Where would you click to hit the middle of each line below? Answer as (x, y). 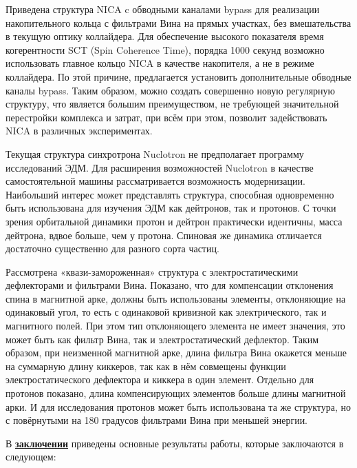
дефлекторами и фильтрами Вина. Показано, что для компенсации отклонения (170, 285)
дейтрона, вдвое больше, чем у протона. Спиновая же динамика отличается (164, 235)
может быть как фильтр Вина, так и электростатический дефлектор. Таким (162, 339)
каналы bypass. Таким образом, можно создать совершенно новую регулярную (171, 90)
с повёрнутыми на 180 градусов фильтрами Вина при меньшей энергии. (157, 420)
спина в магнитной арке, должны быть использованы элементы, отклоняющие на (176, 298)
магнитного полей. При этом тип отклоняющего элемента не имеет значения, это (175, 326)
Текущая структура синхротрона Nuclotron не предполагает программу (155, 153)
